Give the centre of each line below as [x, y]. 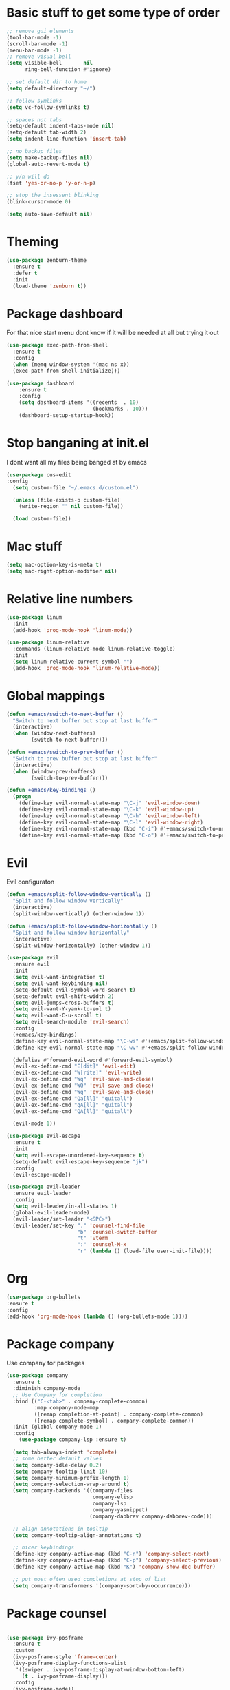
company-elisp [113, 1497]
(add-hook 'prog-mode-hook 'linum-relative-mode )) [87, 668]
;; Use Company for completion [57, 1395]
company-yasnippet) [120, 1510]
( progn [22, 797]
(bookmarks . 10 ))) [120, 409]
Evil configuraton [31, 882]
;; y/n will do [28, 176]
